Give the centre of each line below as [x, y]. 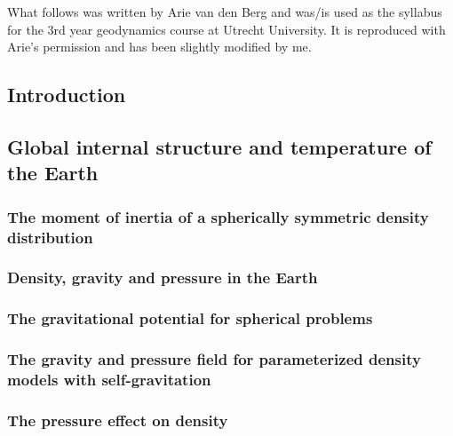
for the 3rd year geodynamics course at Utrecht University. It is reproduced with [226, 29]
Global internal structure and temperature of [219, 146]
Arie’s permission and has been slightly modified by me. [159, 47]
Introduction [67, 95]
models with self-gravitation [109, 380]
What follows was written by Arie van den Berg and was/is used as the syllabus [225, 12]
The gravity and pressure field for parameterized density [214, 359]
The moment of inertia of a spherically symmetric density [218, 216]
